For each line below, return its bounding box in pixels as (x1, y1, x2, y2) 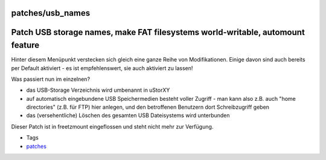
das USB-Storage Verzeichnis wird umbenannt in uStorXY (26, 86, 170, 94)
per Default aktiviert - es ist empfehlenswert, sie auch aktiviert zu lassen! (11, 64, 193, 72)
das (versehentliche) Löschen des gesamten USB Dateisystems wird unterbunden (26, 112, 230, 119)
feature (11, 40, 40, 51)
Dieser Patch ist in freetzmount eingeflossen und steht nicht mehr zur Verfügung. (11, 123, 214, 130)
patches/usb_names (11, 8, 91, 18)
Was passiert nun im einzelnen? (11, 75, 91, 83)
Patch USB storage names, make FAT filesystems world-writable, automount (11, 27, 305, 37)
